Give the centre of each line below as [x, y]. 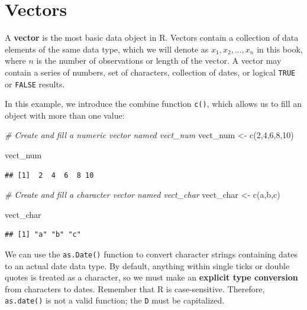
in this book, [280, 49]
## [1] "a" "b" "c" [43, 235]
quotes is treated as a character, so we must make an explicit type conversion [151, 277]
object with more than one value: [65, 115]
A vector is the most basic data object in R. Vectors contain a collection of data [152, 37]
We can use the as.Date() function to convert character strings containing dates [151, 254]
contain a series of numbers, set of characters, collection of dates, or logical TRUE [150, 72]
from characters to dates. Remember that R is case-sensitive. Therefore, [135, 288]
